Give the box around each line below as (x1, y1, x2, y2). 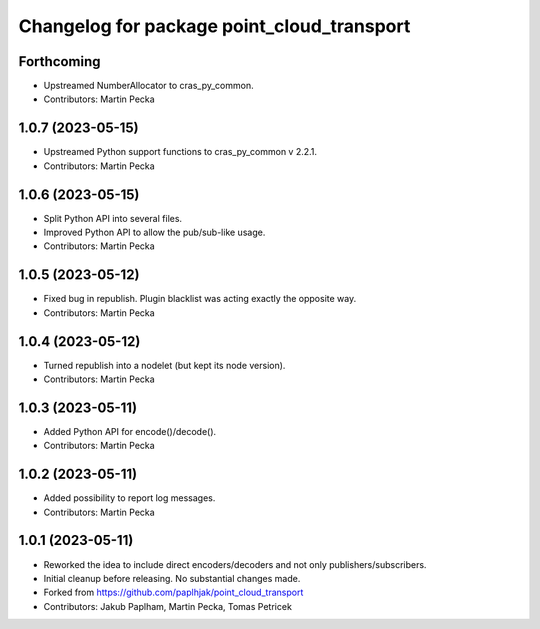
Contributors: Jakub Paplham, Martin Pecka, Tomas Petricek (43, 600, 292, 612)
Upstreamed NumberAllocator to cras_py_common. (43, 80, 254, 92)
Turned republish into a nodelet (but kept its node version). (43, 359, 286, 371)
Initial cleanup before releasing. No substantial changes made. (43, 572, 301, 584)
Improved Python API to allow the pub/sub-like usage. (43, 226, 266, 239)
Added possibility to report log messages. (43, 492, 216, 504)
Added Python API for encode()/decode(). (43, 425, 217, 437)
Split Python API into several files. (43, 212, 183, 224)
